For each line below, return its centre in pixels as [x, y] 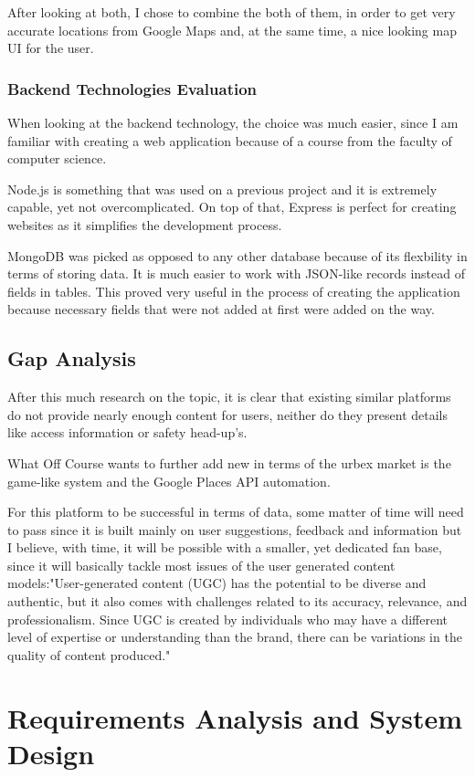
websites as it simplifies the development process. [145, 224]
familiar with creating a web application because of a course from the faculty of [230, 140]
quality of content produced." [89, 654]
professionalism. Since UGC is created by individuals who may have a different [228, 619]
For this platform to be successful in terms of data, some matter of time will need [236, 512]
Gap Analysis [72, 358]
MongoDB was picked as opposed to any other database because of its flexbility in [237, 255]
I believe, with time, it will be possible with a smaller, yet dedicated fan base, [225, 547]
